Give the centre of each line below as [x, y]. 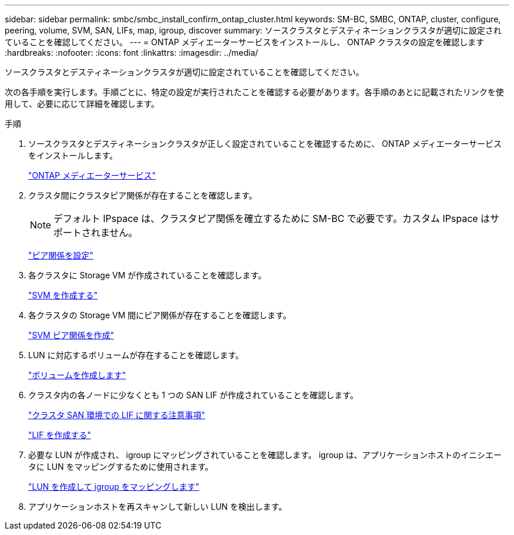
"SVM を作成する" [63, 295]
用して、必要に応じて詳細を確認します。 [82, 104]
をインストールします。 [73, 155]
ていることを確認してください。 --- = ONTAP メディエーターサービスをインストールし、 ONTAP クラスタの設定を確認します [244, 42]
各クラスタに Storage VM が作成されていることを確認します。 [147, 275]
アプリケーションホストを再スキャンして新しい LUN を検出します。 [158, 507]
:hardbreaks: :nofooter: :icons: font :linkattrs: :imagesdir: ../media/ [131, 53]
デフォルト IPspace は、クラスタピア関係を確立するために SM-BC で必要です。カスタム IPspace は [272, 218]
